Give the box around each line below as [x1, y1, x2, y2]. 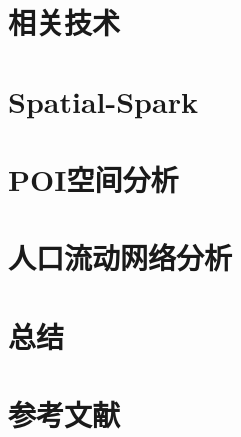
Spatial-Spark [8, 80, 198, 121]
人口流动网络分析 [8, 237, 233, 278]
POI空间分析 [8, 158, 179, 199]
